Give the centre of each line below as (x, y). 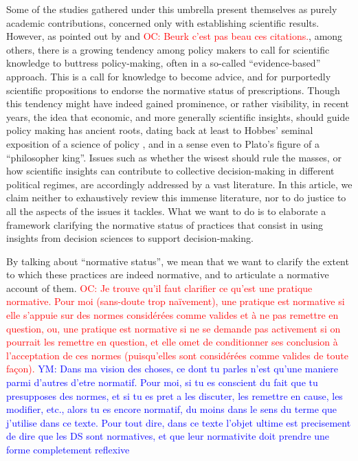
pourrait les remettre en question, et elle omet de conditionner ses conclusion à (172, 342)
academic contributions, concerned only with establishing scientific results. (163, 22)
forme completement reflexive (68, 449)
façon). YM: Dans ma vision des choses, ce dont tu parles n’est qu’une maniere (172, 369)
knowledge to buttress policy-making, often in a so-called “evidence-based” (164, 63)
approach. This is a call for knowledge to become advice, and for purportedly (169, 76)
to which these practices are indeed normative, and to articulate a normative (168, 274)
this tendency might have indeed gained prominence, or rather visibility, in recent (178, 103)
